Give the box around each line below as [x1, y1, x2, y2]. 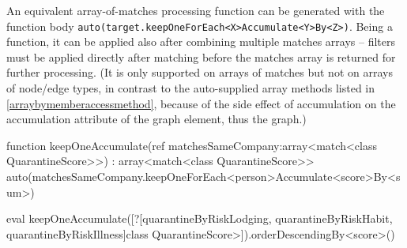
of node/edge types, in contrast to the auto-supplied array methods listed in [6, 80, 375, 96]
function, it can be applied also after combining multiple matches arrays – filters [6, 33, 396, 50]
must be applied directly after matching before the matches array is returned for [6, 48, 396, 65]
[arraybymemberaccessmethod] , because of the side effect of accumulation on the [6, 95, 396, 111]
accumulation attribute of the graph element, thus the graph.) [6, 111, 307, 127]
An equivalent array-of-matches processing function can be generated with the [6, 2, 385, 18]
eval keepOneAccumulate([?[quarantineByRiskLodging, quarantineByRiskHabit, [6, 210, 393, 227]
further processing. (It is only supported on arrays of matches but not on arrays [6, 64, 393, 81]
